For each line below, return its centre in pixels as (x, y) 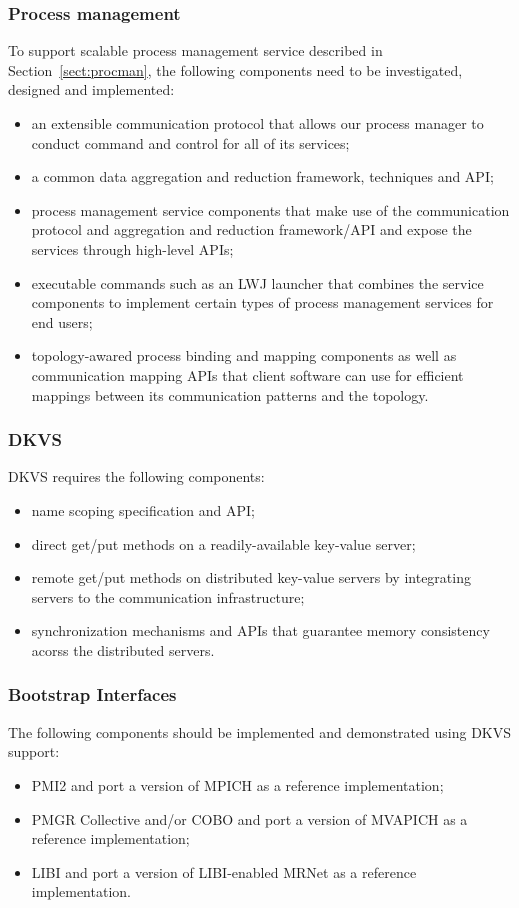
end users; (62, 321)
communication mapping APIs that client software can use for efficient (247, 374)
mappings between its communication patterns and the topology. (230, 394)
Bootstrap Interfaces (92, 694)
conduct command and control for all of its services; (190, 142)
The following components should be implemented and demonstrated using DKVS (260, 731)
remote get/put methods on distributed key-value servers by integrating (251, 577)
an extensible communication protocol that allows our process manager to (257, 123)
